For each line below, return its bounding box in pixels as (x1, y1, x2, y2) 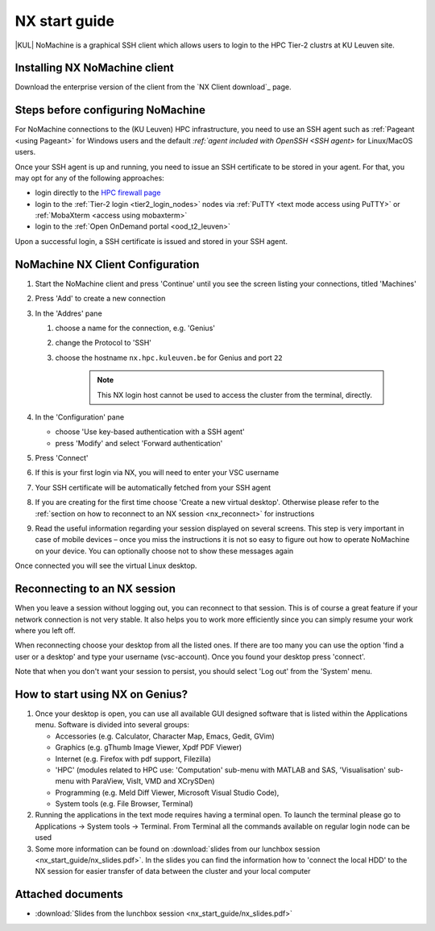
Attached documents (14, 888, 124, 901)
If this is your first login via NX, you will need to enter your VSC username (35, 468, 280, 478)
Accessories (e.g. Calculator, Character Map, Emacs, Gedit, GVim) (55, 731, 275, 741)
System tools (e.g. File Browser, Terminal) (55, 799, 193, 809)
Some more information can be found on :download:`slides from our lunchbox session (35, 844, 321, 854)
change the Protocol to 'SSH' (55, 338, 152, 348)
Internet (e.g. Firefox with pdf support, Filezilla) (55, 754, 212, 763)
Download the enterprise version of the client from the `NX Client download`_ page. (14, 82, 292, 92)
